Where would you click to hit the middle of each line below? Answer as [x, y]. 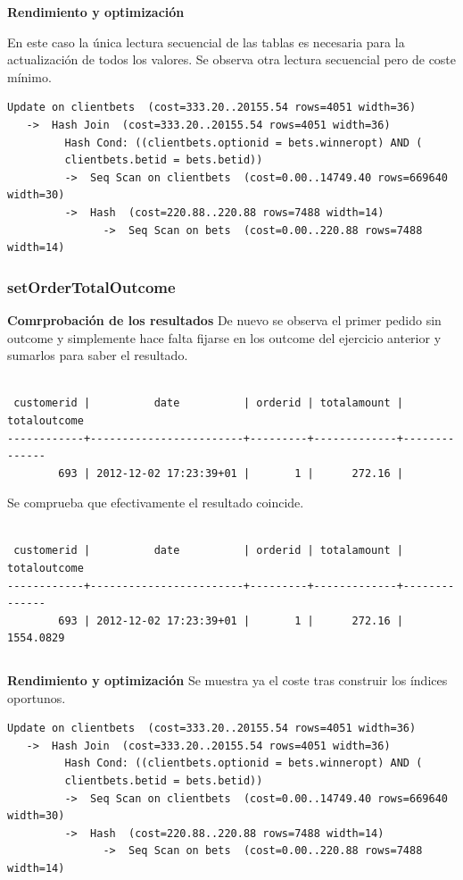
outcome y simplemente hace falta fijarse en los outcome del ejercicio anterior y [224, 337]
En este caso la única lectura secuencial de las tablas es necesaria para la [206, 42]
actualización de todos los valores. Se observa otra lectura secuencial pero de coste [232, 59]
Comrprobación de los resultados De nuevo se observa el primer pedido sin [224, 319]
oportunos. [37, 697]
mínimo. [29, 76]
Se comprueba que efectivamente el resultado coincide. [156, 503]
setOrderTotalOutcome [91, 286]
